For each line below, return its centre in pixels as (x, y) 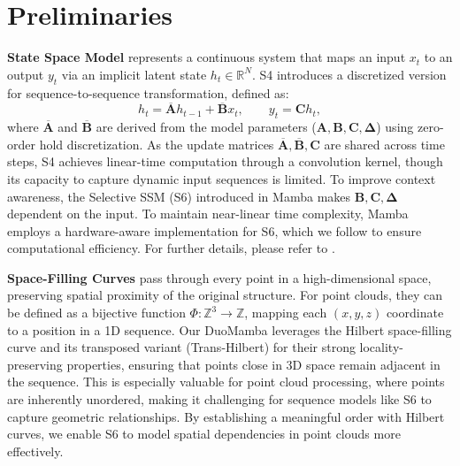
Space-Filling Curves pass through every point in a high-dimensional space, (219, 277)
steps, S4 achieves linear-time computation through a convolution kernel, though (225, 161)
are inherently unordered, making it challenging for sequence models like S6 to (219, 399)
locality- (381, 347)
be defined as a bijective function (96, 313)
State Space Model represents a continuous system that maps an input (207, 57)
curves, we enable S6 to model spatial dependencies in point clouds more (204, 434)
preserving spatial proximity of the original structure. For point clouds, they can (225, 295)
